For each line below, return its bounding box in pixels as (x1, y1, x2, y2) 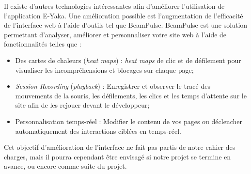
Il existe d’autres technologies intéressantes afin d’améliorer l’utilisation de (4, 1, 225, 11)
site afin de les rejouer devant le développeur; (15, 100, 150, 110)
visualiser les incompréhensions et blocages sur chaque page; (15, 64, 194, 75)
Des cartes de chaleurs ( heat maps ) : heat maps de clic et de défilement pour (15, 55, 241, 65)
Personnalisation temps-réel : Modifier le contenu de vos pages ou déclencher (15, 116, 242, 126)
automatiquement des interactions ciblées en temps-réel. (15, 126, 181, 136)
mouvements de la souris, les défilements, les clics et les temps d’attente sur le (15, 90, 247, 100)
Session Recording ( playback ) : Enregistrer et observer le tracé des (15, 81, 210, 91)
